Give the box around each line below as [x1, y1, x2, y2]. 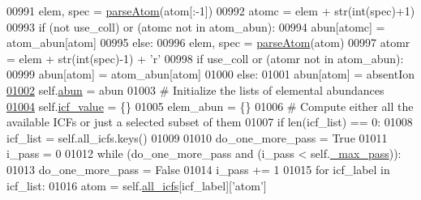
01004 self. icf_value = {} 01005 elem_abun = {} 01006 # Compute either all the [6, 97, 414, 114]
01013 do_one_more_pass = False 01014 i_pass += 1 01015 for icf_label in [6, 160, 390, 177]
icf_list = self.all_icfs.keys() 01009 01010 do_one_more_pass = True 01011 [6, 129, 388, 146]
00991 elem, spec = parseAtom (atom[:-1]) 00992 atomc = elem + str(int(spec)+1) [6, 2, 415, 19]
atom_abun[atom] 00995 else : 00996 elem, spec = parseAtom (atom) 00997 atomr [6, 34, 410, 51]
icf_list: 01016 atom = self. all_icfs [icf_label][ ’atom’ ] [6, 177, 267, 194]
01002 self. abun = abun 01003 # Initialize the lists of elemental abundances [6, 81, 384, 98]
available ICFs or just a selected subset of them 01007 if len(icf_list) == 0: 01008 [6, 113, 413, 130]
